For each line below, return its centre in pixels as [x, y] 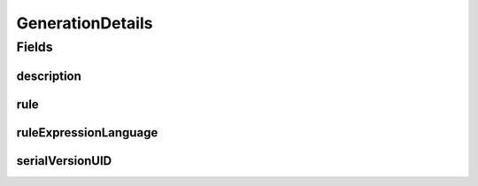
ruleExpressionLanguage [87, 132]
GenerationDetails [85, 23]
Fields [35, 47]
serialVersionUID [64, 161]
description [49, 76]
